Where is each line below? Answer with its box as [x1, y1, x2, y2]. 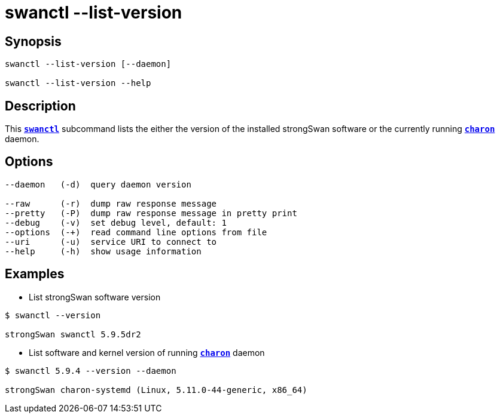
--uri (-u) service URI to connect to [5, 236, 217, 247]
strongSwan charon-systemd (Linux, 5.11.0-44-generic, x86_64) [5, 385, 307, 395]
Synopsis [5, 33, 62, 49]
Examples [5, 266, 65, 282]
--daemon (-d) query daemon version [5, 179, 191, 189]
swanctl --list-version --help [5, 78, 151, 88]
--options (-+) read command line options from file [5, 227, 267, 237]
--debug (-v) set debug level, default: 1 [5, 217, 227, 228]
